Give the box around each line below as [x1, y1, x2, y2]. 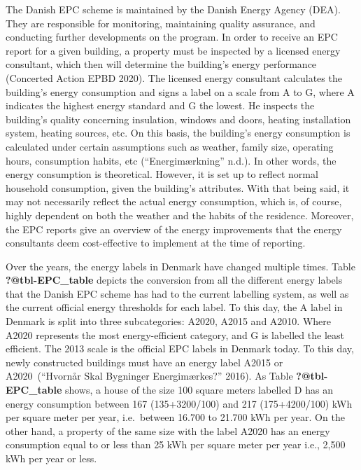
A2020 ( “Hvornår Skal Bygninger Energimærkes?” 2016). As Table [6, 368, 293, 383]
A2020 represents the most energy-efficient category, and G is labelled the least [6, 327, 344, 342]
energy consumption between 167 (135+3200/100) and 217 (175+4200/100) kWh [6, 396, 353, 410]
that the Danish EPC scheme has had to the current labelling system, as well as [6, 286, 349, 300]
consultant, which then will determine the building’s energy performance [6, 57, 317, 71]
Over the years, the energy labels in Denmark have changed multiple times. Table [6, 258, 355, 273]
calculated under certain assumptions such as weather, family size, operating [6, 139, 334, 153]
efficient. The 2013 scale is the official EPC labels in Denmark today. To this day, [6, 341, 354, 356]
